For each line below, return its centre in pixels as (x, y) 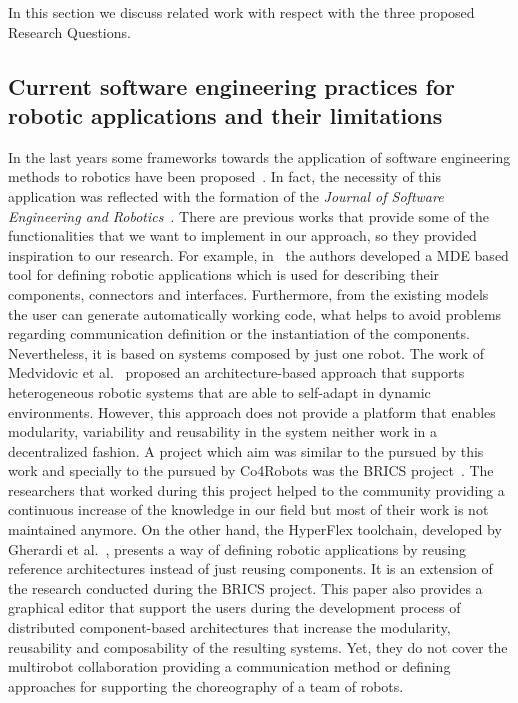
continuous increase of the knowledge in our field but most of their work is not (248, 509)
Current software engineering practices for (232, 85)
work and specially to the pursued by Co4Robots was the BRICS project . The (251, 470)
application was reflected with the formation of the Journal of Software (226, 195)
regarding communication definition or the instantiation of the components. (239, 333)
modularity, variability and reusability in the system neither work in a (223, 431)
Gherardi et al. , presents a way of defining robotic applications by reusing (237, 548)
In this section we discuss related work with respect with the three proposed (241, 12)
